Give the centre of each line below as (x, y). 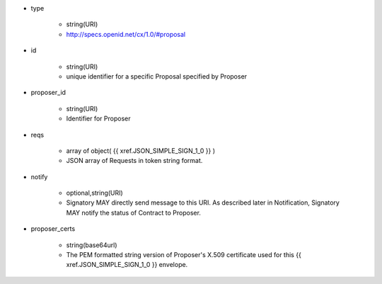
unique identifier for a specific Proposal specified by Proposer (157, 76)
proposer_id (48, 93)
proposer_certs (53, 229)
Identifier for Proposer (98, 119)
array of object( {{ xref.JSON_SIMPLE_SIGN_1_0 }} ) (141, 150)
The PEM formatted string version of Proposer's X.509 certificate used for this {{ (184, 255)
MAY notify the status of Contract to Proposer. (134, 212)
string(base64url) (92, 245)
